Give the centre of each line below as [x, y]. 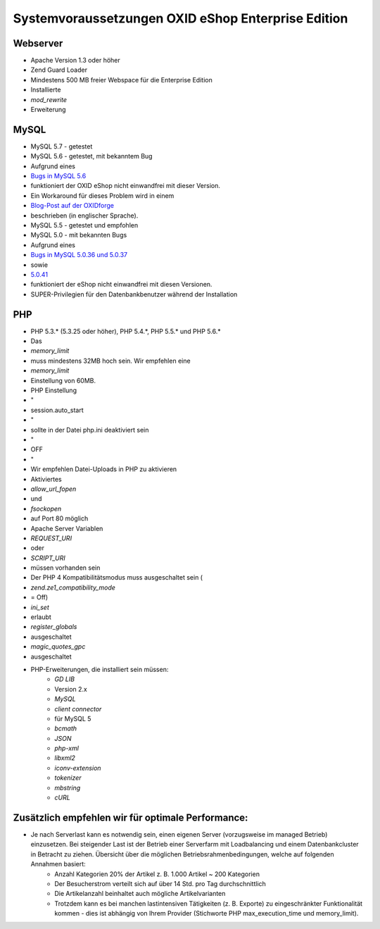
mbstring [68, 787]
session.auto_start [57, 410]
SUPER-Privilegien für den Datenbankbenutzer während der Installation [134, 294]
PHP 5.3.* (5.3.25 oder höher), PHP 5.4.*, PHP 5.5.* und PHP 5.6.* [126, 331]
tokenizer [68, 778]
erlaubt [41, 617]
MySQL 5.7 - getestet [62, 146]
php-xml [66, 748]
